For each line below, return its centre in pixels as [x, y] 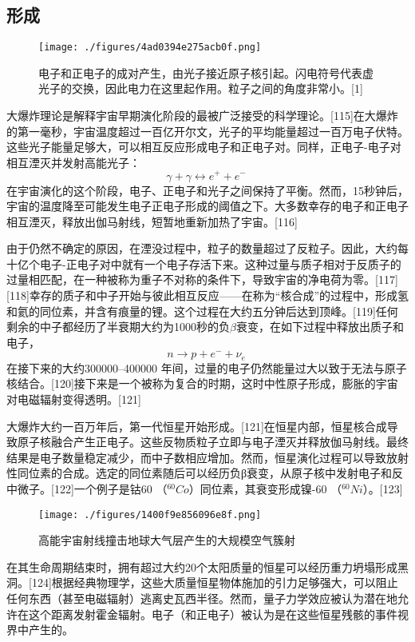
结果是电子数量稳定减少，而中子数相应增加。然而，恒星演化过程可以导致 [196, 457]
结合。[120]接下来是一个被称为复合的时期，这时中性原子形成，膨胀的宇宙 [207, 383]
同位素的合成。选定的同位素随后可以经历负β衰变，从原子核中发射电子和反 [210, 473]
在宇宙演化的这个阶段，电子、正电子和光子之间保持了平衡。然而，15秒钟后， [207, 190]
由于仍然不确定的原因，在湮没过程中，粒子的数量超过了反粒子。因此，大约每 [207, 248]
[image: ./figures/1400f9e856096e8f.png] [150, 514]
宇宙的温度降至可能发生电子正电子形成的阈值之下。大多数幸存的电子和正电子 [207, 206]
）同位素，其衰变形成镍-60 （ [265, 489]
